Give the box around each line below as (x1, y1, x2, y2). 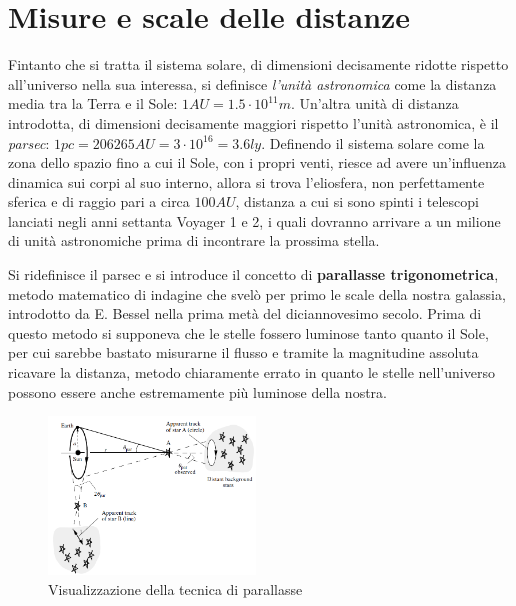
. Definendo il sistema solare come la (261, 132, 485, 153)
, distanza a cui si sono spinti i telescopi (235, 191, 479, 212)
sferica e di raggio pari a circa (8, 191, 190, 212)
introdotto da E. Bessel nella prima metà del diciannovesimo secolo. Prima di (8, 303, 482, 324)
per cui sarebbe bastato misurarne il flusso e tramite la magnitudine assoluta (8, 342, 479, 363)
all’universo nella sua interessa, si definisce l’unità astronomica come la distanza (8, 73, 497, 94)
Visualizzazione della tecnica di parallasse (48, 578, 303, 599)
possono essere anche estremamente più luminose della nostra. (8, 381, 387, 402)
